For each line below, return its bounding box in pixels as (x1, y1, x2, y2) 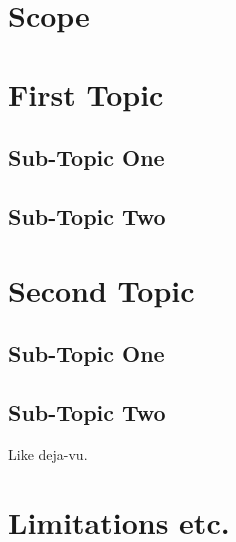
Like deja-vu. (8, 443, 88, 464)
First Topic (8, 73, 164, 114)
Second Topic (8, 269, 195, 310)
